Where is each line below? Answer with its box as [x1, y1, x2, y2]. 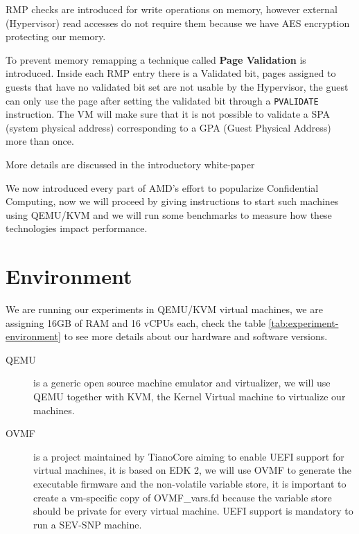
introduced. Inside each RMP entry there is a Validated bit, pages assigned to [6, 66, 336, 80]
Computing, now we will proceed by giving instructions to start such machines [6, 194, 339, 208]
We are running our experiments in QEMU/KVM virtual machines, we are [6, 302, 323, 317]
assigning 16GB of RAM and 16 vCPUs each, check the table [6, 315, 265, 330]
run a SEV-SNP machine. [33, 517, 142, 531]
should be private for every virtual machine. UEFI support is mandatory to [33, 504, 353, 518]
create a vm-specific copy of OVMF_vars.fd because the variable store [33, 490, 332, 504]
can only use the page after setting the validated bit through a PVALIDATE [6, 93, 319, 107]
